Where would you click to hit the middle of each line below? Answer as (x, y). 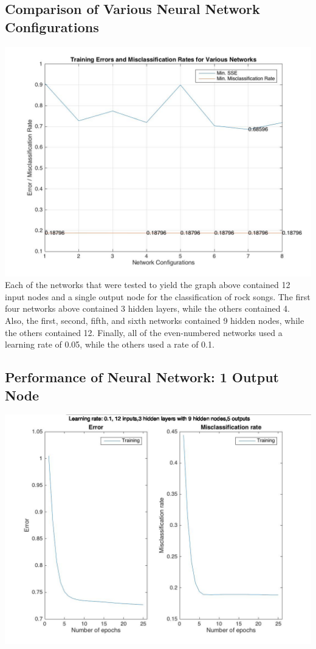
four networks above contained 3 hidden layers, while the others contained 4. (147, 308)
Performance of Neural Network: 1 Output (142, 377)
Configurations (52, 26)
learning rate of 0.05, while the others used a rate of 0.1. (110, 344)
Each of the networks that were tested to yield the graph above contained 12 (148, 285)
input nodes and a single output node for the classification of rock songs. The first (158, 296)
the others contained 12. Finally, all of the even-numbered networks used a (144, 332)
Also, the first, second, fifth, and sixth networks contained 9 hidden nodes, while (155, 320)
